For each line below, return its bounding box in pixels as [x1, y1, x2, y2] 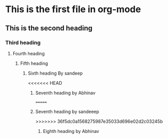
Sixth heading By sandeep [27, 70, 83, 76]
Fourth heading [12, 50, 45, 56]
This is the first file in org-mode [5, 4, 141, 15]
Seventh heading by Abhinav [35, 90, 95, 96]
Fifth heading [20, 60, 48, 66]
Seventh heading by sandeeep [35, 108, 99, 115]
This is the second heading [5, 24, 93, 32]
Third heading [5, 39, 41, 46]
